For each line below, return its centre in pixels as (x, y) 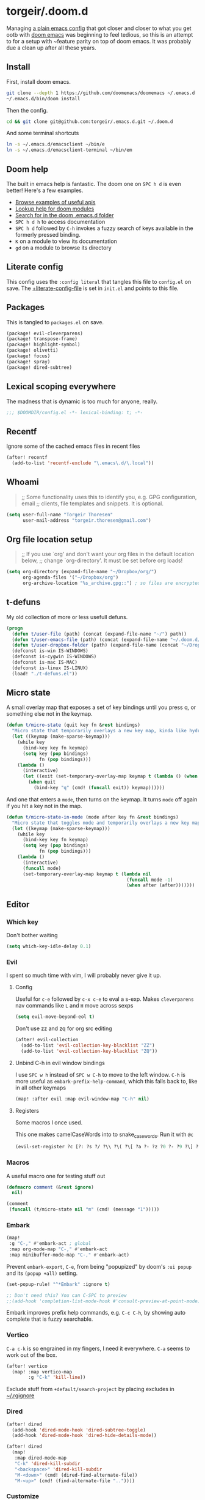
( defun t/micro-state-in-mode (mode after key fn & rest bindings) (92, 817)
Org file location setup (49, 539)
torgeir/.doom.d (47, 11)
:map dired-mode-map (41, 1458)
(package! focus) (28, 356)
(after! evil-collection (47, 1040)
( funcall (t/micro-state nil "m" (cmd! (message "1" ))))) (84, 1209)
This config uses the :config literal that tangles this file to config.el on (99, 281)
